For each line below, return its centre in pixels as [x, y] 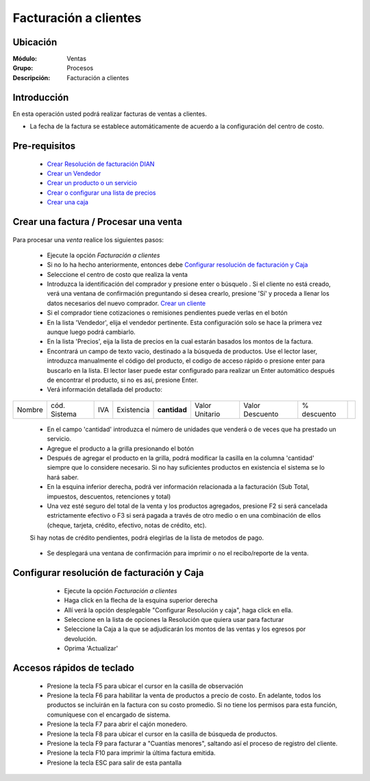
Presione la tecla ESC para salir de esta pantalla [114, 762]
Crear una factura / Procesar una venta [98, 222]
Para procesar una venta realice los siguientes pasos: [88, 239]
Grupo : [23, 68]
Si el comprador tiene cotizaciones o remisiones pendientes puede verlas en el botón [167, 313]
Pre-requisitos [44, 146]
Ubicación [35, 42]
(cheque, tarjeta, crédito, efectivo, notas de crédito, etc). [127, 525]
